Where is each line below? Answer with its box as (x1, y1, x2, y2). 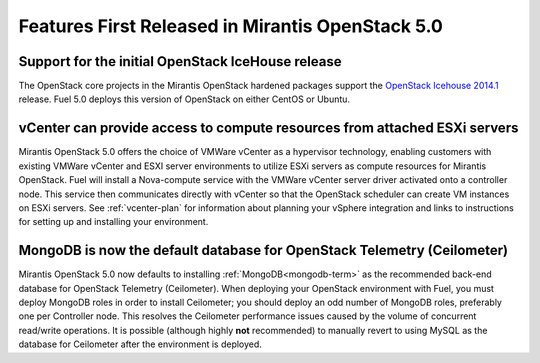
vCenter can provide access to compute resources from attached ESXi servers (18, 120, 519, 137)
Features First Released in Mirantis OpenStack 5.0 (18, 15, 444, 37)
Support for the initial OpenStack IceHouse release (18, 53, 342, 70)
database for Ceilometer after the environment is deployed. (18, 338, 262, 350)
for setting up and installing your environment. (18, 216, 209, 228)
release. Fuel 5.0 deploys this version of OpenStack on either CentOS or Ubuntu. (18, 93, 350, 105)
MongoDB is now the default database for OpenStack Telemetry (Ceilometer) (18, 242, 509, 259)
